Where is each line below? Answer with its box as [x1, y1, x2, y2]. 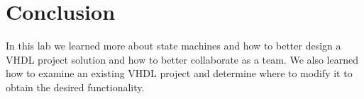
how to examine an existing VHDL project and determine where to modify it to [6, 66, 353, 81]
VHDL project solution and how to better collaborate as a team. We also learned [6, 52, 358, 66]
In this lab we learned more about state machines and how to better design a [6, 38, 341, 53]
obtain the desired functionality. [6, 79, 145, 94]
